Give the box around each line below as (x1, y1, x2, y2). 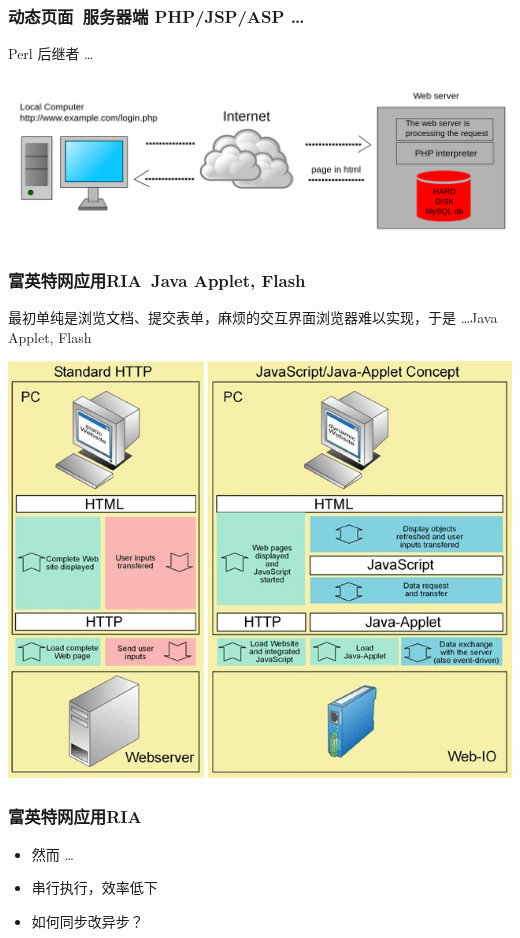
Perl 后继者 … (8, 43, 94, 64)
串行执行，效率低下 (31, 877, 158, 898)
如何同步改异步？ (31, 910, 144, 931)
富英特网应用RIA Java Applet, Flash (8, 267, 306, 292)
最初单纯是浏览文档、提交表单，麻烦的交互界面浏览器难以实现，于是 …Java (8, 307, 498, 328)
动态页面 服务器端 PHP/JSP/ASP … (8, 3, 305, 28)
